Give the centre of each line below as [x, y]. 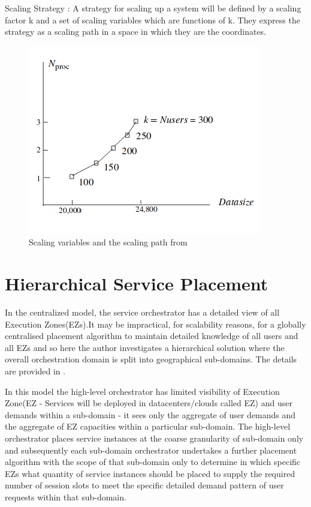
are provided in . [35, 371]
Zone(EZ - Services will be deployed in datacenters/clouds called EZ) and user [149, 403]
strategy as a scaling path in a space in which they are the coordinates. [136, 31]
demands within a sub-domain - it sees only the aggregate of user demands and [150, 414]
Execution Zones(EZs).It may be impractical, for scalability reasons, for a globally [155, 324]
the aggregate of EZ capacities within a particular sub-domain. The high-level [148, 426]
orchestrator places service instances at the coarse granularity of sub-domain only [154, 438]
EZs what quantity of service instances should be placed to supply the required [150, 473]
